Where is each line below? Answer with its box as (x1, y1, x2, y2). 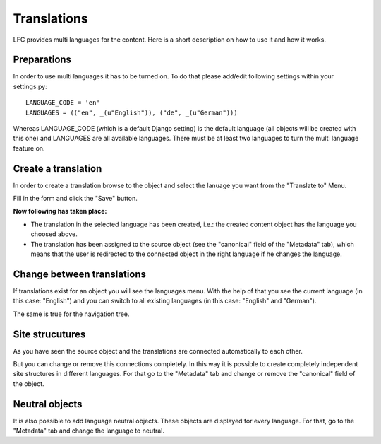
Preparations (13, 54, 72, 66)
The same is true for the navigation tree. (13, 310, 130, 318)
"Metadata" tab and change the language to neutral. (13, 426, 165, 435)
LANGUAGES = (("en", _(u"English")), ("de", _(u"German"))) (25, 108, 238, 117)
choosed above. (30, 230, 78, 238)
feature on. (13, 144, 45, 152)
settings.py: (13, 82, 47, 90)
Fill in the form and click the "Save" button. (13, 194, 138, 203)
